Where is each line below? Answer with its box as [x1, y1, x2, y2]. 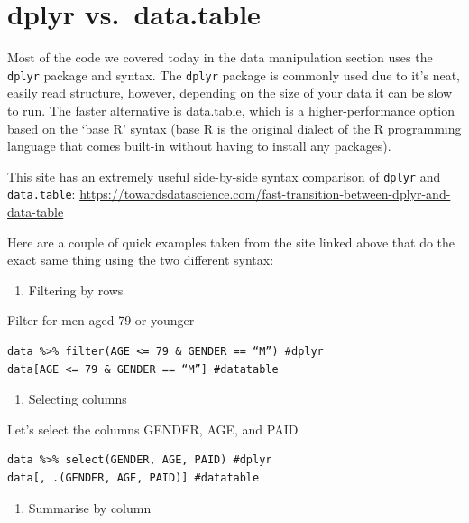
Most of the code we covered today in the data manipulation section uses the [7, 48, 433, 67]
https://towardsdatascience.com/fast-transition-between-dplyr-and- [79, 184, 451, 203]
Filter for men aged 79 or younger [7, 311, 195, 330]
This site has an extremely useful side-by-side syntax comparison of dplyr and [7, 166, 441, 185]
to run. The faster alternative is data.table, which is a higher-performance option [7, 100, 455, 119]
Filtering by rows [28, 280, 124, 299]
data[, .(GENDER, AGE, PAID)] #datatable [7, 472, 260, 484]
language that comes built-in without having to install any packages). [7, 136, 391, 155]
